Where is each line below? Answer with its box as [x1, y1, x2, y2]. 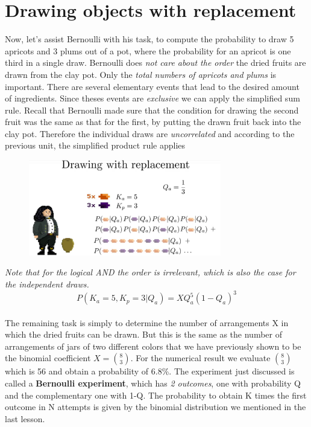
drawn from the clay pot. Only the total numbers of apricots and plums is [5, 68, 277, 80]
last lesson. [5, 412, 45, 425]
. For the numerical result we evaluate [130, 352, 271, 364]
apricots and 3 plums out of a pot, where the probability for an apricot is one [5, 44, 291, 57]
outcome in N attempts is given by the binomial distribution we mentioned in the [5, 400, 306, 413]
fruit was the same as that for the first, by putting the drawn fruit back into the [5, 115, 301, 128]
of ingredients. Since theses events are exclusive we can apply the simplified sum [5, 92, 300, 104]
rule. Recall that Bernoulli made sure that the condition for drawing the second [5, 103, 299, 116]
